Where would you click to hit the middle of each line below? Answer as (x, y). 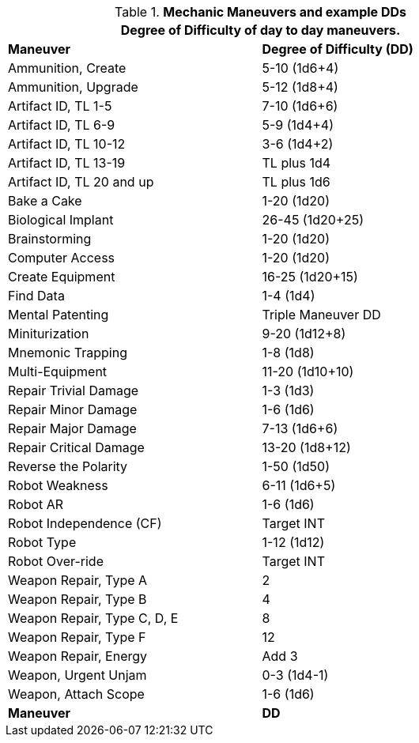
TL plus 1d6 (296, 182)
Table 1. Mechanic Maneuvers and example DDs (260, 12)
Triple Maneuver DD (321, 315)
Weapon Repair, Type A (78, 580)
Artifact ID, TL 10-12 (67, 144)
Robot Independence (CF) (85, 523)
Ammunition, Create (67, 68)
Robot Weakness (58, 485)
